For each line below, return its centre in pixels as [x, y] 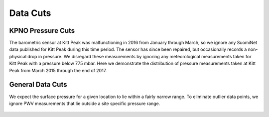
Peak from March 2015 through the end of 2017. [58, 70]
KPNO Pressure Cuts [42, 31]
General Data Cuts [38, 85]
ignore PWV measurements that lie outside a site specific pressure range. [85, 103]
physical [18, 56]
